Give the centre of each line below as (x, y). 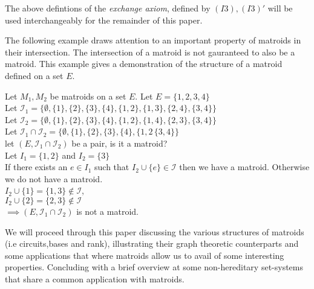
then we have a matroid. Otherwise (244, 167)
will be (280, 8)
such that (112, 167)
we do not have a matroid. (54, 178)
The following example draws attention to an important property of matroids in (153, 40)
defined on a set (34, 75)
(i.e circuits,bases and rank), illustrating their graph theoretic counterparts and (152, 243)
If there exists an (36, 167)
